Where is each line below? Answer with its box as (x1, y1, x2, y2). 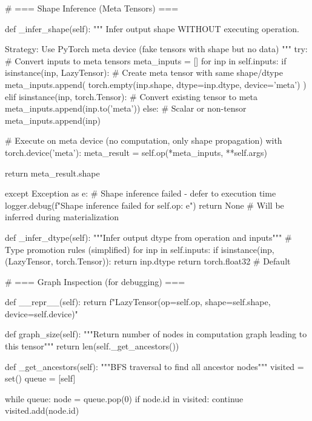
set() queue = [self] (5, 372, 76, 385)
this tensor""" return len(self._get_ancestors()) (5, 340, 179, 352)
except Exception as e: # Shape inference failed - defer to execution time (5, 187, 276, 200)
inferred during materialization (5, 210, 119, 223)
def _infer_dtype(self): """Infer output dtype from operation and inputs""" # (5, 231, 292, 243)
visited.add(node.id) (5, 404, 79, 417)
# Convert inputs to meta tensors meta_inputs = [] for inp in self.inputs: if (5, 54, 287, 67)
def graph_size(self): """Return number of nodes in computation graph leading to (5, 328, 307, 340)
